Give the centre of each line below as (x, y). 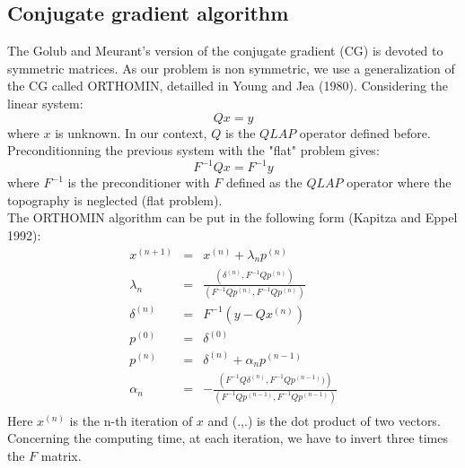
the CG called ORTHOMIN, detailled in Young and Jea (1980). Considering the (228, 86)
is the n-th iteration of (131, 420)
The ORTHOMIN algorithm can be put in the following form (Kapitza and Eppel (232, 217)
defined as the (264, 182)
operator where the (399, 182)
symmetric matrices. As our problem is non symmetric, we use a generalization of (231, 68)
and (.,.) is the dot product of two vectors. (324, 420)
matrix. (61, 455)
